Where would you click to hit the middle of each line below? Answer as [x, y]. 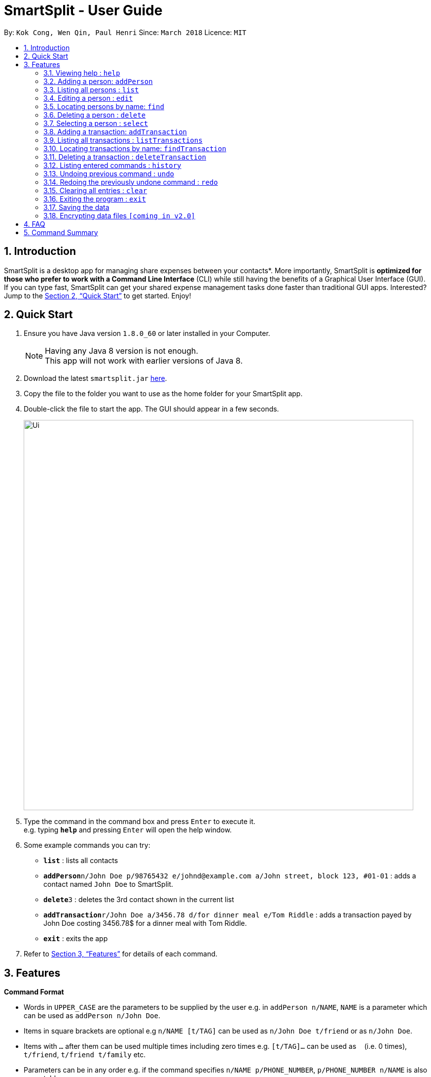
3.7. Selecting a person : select [96, 123]
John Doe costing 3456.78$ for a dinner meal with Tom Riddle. [145, 923]
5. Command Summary [61, 232]
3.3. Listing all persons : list [91, 89]
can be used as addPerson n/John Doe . [92, 1016]
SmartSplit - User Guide [83, 10]
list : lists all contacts [81, 861]
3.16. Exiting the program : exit [95, 199]
